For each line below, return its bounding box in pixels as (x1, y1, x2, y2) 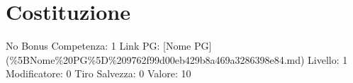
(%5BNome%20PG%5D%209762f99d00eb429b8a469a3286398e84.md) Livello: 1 (6, 52, 348, 67)
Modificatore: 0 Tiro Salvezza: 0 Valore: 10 (6, 66, 191, 81)
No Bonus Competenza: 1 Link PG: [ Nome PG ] (6, 38, 212, 53)
